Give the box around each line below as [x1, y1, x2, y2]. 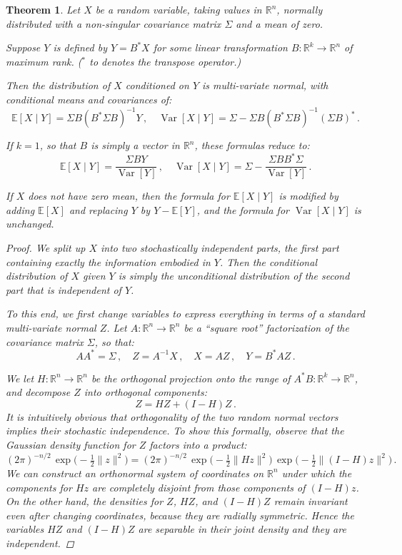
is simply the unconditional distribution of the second [118, 268, 350, 283]
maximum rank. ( [6, 54, 82, 68]
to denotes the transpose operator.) [89, 54, 241, 68]
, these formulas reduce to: [194, 138, 310, 153]
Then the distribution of [6, 78, 111, 93]
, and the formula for [196, 202, 289, 217]
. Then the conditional [220, 254, 317, 269]
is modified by [278, 188, 338, 203]
